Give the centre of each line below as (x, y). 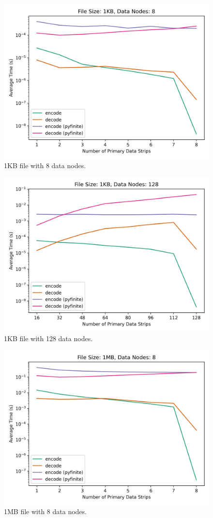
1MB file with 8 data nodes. (45, 511)
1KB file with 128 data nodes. (48, 338)
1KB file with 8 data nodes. (45, 165)
